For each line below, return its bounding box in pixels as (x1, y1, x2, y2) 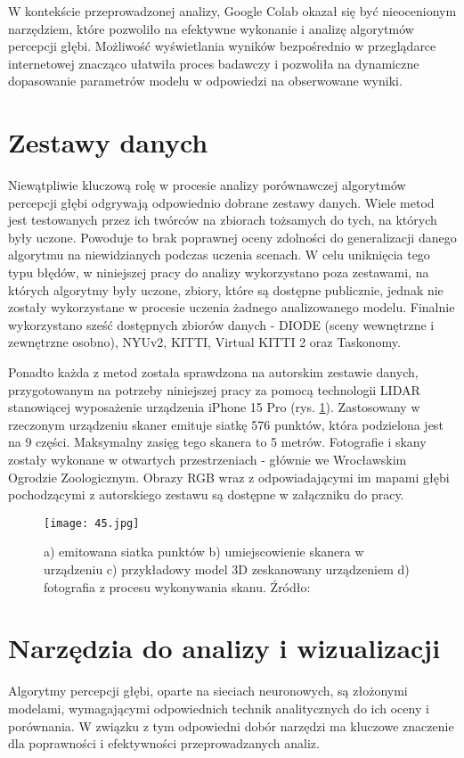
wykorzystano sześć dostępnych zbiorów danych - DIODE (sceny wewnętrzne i (8, 315, 435, 334)
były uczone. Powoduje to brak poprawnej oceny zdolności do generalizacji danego (8, 227, 457, 246)
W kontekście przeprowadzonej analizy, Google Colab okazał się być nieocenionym (8, 2, 457, 20)
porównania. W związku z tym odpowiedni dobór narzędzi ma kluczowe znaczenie (8, 716, 454, 735)
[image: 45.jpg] (44, 516, 140, 530)
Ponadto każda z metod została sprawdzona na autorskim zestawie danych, (8, 363, 419, 382)
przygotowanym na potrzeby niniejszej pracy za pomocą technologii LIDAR (8, 380, 420, 399)
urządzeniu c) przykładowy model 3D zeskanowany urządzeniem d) (44, 560, 410, 579)
